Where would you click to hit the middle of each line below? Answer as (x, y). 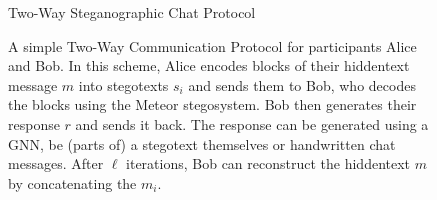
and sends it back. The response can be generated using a (252, 123)
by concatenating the (72, 182)
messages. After (56, 163)
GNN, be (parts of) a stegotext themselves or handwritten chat (202, 143)
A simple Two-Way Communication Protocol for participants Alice (212, 45)
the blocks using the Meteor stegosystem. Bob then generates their (212, 104)
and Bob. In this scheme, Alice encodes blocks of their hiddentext (209, 65)
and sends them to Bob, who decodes (302, 84)
